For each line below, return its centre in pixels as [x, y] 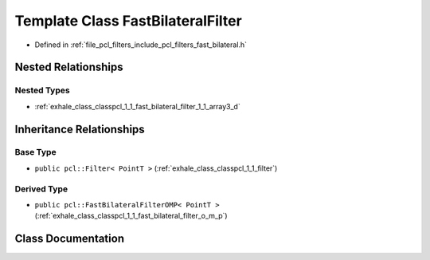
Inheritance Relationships [80, 129]
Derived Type [41, 189]
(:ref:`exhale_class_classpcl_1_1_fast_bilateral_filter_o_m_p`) [131, 216]
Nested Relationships [69, 67]
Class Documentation [70, 239]
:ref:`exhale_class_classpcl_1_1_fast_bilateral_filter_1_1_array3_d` [137, 106]
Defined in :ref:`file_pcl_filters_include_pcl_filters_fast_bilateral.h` [141, 45]
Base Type [35, 152]
